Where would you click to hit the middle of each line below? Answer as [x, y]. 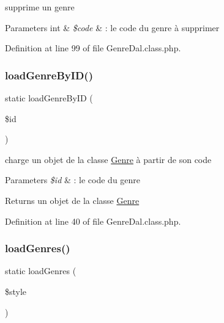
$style [16, 291]
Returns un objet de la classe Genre [72, 200]
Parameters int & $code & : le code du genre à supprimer [112, 27]
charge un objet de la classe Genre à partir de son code [108, 159]
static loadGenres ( [41, 271]
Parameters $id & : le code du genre [73, 180]
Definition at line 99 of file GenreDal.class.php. [93, 48]
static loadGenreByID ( [49, 98]
